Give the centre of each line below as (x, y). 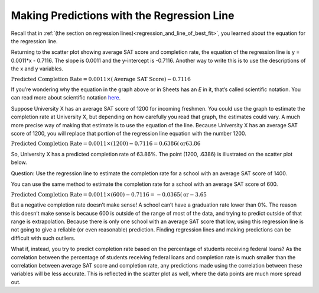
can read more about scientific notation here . (66, 98)
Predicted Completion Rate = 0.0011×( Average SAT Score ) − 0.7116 (101, 79)
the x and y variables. (37, 69)
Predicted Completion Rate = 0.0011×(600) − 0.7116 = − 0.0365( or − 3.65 (109, 194)
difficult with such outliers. (43, 238)
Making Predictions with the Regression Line (123, 15)
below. (19, 162)
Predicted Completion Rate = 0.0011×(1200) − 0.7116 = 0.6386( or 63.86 (106, 144)
